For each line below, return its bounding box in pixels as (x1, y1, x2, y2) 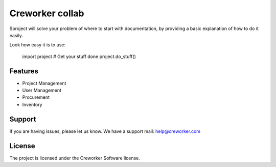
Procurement (22, 94, 50, 100)
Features (9, 67, 38, 75)
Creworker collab (9, 8, 84, 19)
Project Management (22, 80, 66, 86)
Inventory (22, 101, 43, 107)
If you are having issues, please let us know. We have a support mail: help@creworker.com (9, 128, 201, 134)
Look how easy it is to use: (9, 42, 66, 48)
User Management (22, 87, 61, 94)
